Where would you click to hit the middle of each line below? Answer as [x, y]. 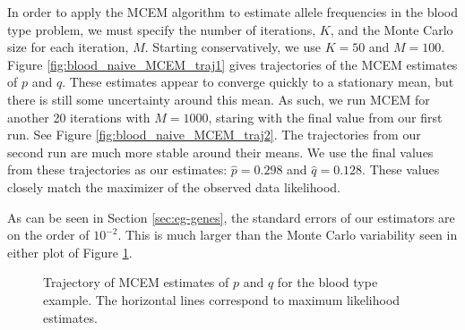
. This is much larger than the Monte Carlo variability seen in [288, 235]
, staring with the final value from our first [325, 117]
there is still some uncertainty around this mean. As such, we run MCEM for [219, 99]
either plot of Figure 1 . [70, 252]
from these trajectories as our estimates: [117, 169]
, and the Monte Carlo [392, 29]
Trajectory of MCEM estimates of [136, 282]
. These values [401, 169]
